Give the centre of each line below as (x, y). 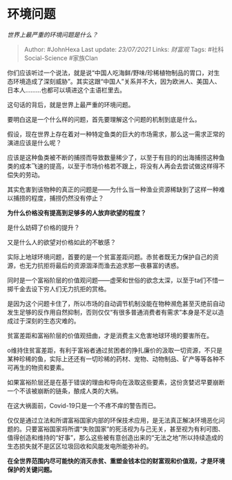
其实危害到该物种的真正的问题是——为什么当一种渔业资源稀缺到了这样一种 (113, 189)
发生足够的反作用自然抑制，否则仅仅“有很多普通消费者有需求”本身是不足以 (113, 312)
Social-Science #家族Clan (61, 58)
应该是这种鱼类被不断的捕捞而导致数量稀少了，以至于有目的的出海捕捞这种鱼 (116, 157)
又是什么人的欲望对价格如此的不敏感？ (61, 242)
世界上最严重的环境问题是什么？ (52, 35)
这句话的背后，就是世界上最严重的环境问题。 (71, 104)
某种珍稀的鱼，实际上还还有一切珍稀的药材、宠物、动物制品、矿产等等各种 (113, 359)
